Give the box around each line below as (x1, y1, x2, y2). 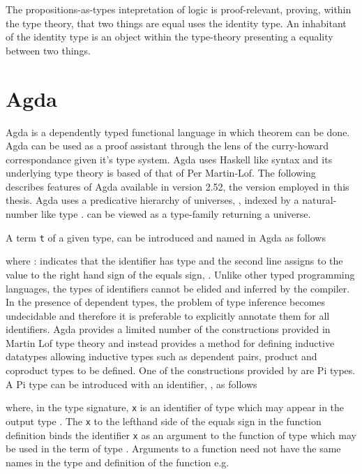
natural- (302, 193, 337, 207)
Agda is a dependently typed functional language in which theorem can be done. (6, 124, 350, 139)
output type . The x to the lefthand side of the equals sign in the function (6, 413, 322, 428)
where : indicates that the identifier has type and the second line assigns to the (6, 253, 343, 268)
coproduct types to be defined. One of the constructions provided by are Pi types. (6, 363, 356, 378)
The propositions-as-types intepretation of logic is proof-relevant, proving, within (6, 2, 352, 16)
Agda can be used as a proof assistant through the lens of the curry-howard (6, 138, 329, 153)
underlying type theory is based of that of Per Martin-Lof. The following (6, 165, 316, 180)
